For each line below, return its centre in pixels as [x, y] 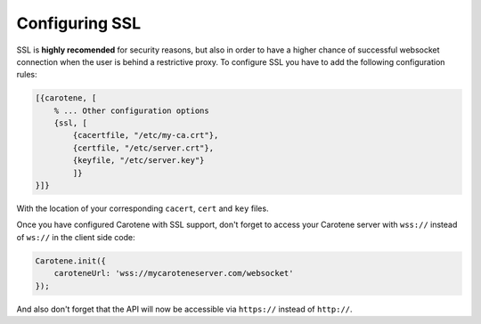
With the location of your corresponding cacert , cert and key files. [143, 208]
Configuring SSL [79, 23]
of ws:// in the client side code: [76, 237]
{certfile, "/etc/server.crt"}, [143, 148]
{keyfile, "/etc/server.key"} [139, 161]
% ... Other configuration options [131, 110]
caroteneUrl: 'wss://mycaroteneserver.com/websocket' [174, 273]
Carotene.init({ [71, 261]
